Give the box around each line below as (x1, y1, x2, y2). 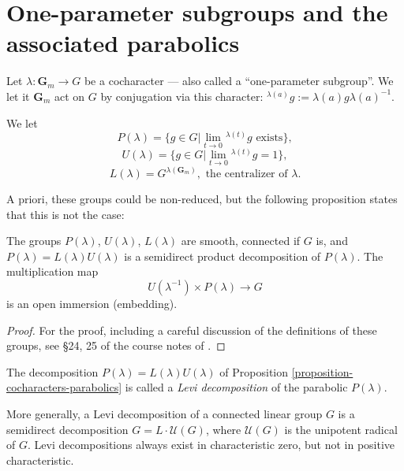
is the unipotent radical (284, 421, 398, 437)
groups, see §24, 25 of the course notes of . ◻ (6, 337, 226, 354)
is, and (316, 232, 348, 249)
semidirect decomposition (6, 421, 129, 437)
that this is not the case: (6, 206, 125, 222)
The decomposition (6, 363, 99, 380)
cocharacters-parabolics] (6, 379, 122, 395)
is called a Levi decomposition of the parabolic (125, 379, 348, 395)
